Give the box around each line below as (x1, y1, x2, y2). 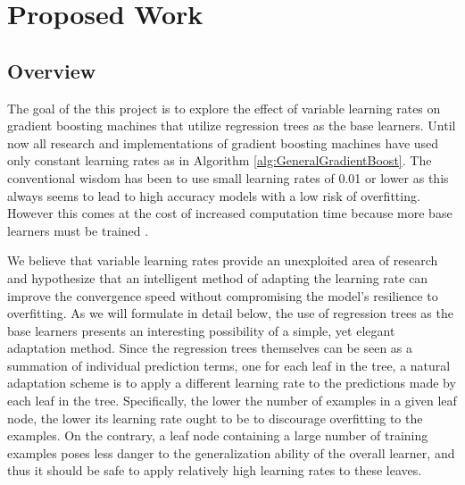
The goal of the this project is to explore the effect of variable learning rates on (7, 98, 441, 117)
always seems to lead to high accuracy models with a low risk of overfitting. (7, 186, 420, 205)
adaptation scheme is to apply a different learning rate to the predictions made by (7, 373, 456, 392)
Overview (7, 56, 96, 84)
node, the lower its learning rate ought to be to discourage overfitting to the (7, 408, 423, 427)
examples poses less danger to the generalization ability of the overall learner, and (7, 443, 455, 462)
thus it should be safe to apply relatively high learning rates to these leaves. (7, 461, 422, 480)
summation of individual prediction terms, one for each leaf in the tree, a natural (7, 355, 451, 374)
